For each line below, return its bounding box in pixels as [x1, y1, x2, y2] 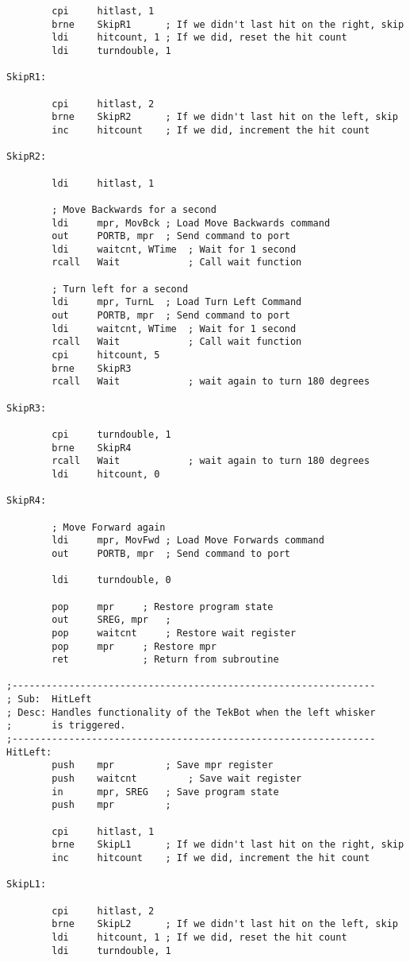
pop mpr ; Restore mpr [52, 640, 216, 652]
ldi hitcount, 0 [52, 468, 160, 480]
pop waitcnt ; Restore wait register [52, 627, 297, 639]
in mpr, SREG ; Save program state [52, 786, 279, 798]
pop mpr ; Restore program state [52, 601, 274, 612]
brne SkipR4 [52, 442, 132, 454]
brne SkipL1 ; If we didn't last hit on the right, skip [52, 839, 404, 851]
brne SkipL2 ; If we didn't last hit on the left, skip [52, 918, 398, 930]
